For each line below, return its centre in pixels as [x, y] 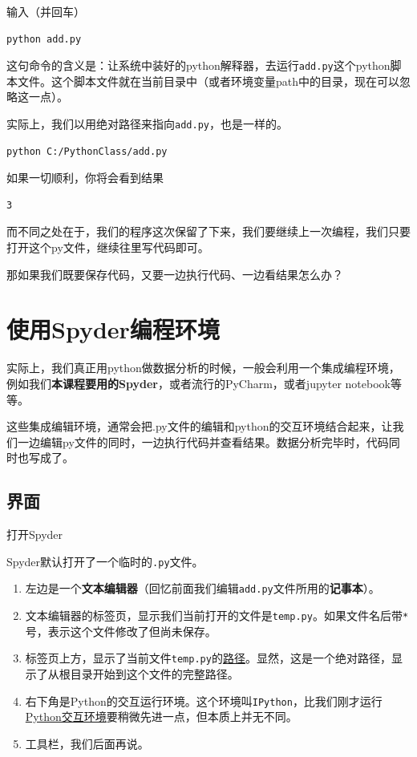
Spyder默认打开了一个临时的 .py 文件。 [105, 561]
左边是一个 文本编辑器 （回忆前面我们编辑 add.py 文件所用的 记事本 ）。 [202, 588]
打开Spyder [35, 534]
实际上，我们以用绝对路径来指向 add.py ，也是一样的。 [147, 124]
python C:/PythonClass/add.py [87, 151]
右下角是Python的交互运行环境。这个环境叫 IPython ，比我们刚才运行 [204, 700]
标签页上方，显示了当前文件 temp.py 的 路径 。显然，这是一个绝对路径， [208, 658]
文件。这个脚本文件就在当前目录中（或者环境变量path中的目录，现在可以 [208, 81]
